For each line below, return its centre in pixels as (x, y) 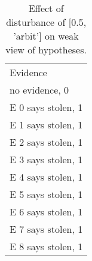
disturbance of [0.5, (46, 22)
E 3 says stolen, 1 (46, 159)
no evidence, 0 (39, 90)
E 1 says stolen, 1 (46, 124)
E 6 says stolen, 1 (46, 211)
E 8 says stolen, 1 (46, 246)
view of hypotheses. (46, 49)
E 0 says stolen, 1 (46, 107)
